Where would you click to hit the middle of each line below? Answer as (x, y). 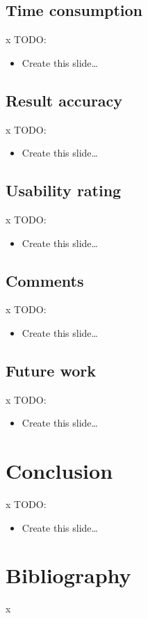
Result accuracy (64, 100)
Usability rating (64, 190)
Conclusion (59, 471)
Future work (51, 370)
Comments (45, 280)
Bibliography (68, 575)
